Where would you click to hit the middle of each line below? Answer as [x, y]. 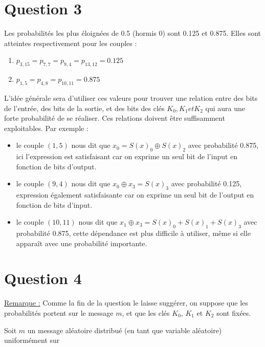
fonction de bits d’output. [56, 166]
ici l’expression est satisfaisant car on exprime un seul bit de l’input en [127, 156]
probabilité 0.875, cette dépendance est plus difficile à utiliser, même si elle [133, 233]
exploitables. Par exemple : [46, 128]
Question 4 [43, 278]
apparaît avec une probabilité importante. [82, 243]
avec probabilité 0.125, [206, 183]
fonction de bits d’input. [54, 204]
